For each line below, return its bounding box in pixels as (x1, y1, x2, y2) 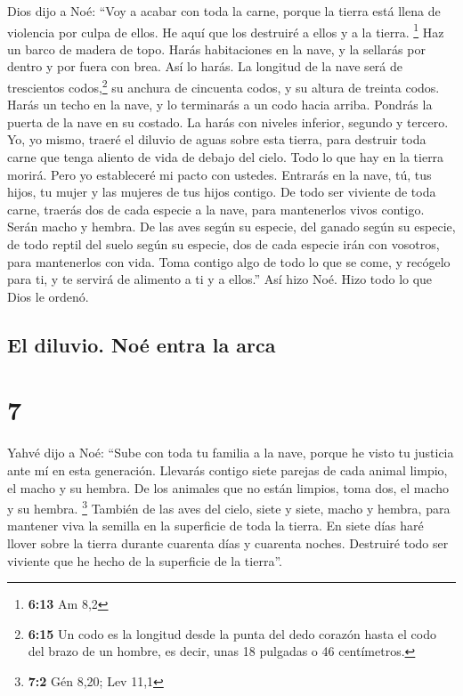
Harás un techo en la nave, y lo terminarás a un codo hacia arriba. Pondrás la (7, 95, 433, 114)
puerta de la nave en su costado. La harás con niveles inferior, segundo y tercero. (7, 112, 449, 131)
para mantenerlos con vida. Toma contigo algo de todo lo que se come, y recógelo (7, 252, 451, 271)
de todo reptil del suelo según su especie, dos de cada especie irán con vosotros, (7, 235, 440, 254)
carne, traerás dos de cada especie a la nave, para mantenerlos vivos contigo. (7, 199, 425, 218)
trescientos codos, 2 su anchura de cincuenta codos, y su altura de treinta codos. (7, 76, 440, 96)
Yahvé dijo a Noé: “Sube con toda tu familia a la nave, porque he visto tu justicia (7, 443, 454, 462)
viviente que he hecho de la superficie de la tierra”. (7, 551, 282, 570)
